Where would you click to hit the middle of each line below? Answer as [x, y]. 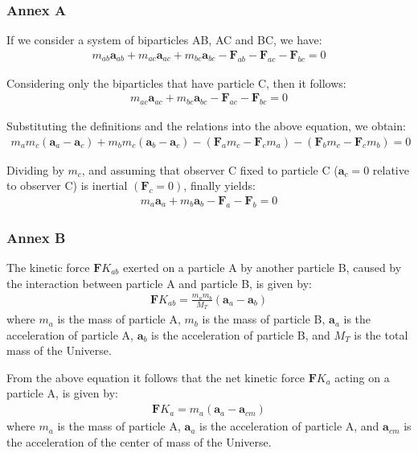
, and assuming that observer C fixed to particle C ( [210, 169]
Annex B [36, 237]
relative [391, 169]
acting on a [362, 377]
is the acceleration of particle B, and [241, 334]
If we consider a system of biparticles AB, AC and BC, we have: [164, 40]
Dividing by [35, 169]
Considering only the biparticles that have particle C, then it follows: [176, 82]
